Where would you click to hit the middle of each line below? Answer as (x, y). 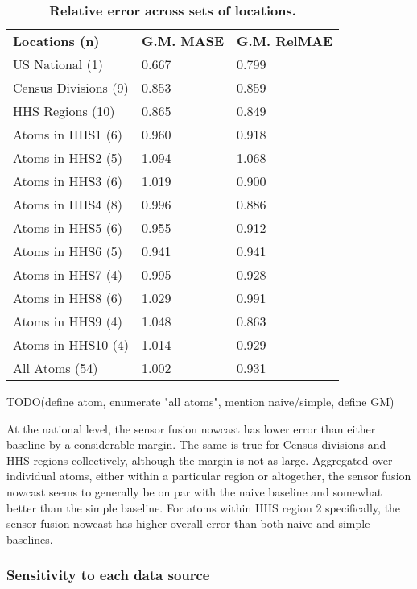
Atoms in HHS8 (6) (68, 298)
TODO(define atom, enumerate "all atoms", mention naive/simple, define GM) (200, 401)
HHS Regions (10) (64, 111)
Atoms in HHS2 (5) (68, 158)
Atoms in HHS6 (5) (68, 251)
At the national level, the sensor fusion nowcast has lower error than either (191, 428)
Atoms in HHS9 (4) (68, 321)
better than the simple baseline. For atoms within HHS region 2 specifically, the (204, 507)
